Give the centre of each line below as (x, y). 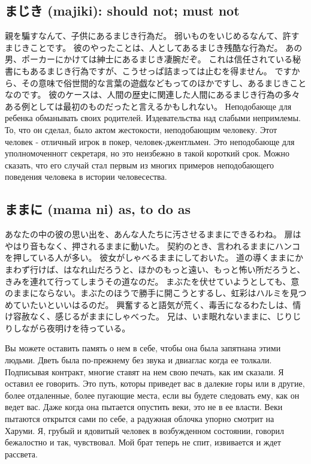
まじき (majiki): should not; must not (122, 10)
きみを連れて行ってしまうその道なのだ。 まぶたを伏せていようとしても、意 (152, 281)
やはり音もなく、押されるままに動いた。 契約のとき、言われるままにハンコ (153, 245)
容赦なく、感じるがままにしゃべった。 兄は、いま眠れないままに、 (144, 316)
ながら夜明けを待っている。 (76, 328)
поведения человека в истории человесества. (86, 177)
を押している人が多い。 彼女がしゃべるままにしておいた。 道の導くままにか (154, 257)
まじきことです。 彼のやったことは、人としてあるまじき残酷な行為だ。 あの (154, 47)
